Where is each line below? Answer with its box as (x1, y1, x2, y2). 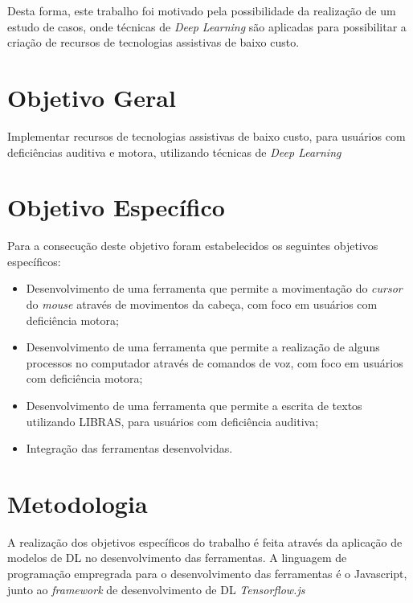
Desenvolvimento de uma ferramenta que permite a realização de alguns (26, 338, 380, 355)
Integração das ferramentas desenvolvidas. (26, 440, 233, 457)
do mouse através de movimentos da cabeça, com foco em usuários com (26, 296, 378, 312)
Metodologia (7, 486, 148, 519)
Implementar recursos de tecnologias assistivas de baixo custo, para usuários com (7, 127, 406, 144)
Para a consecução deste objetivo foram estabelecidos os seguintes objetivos (7, 237, 378, 254)
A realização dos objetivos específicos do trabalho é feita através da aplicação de (7, 533, 403, 550)
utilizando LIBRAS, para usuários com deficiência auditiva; (26, 412, 319, 429)
